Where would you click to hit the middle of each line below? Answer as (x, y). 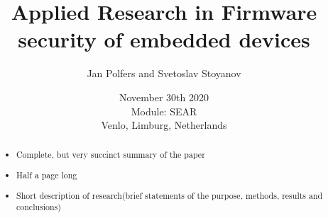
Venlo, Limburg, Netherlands (164, 125)
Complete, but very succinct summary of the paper (111, 155)
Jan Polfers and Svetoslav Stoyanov (164, 73)
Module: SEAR (164, 111)
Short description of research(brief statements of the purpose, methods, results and (170, 195)
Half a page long (47, 175)
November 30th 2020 (164, 97)
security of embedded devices (164, 39)
